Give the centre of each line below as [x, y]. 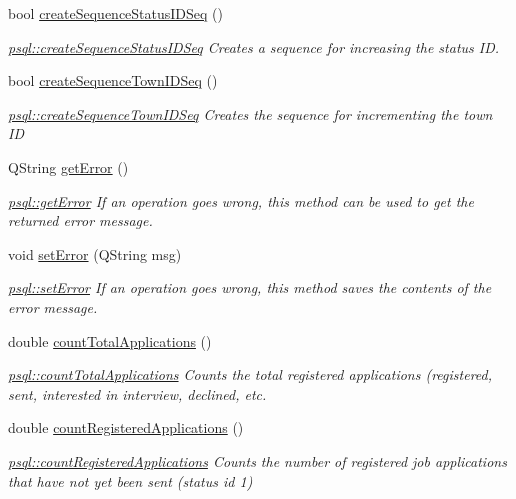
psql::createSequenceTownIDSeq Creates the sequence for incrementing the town [250, 113]
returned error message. [80, 220]
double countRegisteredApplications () [126, 427]
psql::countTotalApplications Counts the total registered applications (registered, [250, 374]
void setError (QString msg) [95, 253]
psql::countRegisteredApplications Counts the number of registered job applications [257, 460]
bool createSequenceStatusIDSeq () [115, 13]
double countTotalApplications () [110, 340]
